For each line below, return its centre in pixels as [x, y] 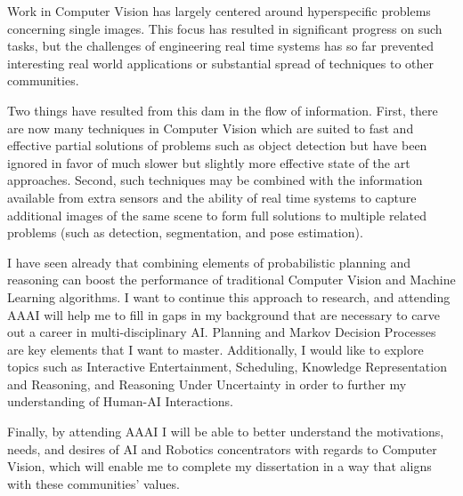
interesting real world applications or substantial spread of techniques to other [221, 63]
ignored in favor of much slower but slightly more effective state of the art [209, 162]
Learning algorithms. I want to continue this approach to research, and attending [229, 296]
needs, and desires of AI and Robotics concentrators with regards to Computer [222, 448]
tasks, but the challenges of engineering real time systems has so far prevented [221, 46]
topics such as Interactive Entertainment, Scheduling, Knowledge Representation [227, 367]
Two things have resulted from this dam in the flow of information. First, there [223, 110]
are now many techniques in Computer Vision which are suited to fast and [211, 128]
